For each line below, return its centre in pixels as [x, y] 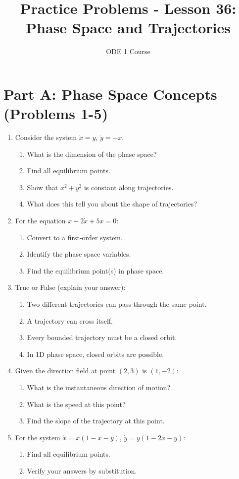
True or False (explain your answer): [70, 287]
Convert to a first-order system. [75, 237]
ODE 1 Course [128, 51]
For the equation [40, 220]
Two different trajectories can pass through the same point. [117, 304]
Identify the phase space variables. [79, 254]
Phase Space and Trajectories [128, 28]
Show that [43, 187]
